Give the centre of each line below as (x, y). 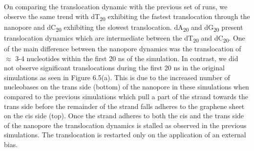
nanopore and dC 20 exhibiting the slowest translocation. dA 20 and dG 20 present (124, 27)
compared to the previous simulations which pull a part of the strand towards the (126, 96)
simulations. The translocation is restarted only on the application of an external (125, 135)
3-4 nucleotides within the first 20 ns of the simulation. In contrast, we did (127, 58)
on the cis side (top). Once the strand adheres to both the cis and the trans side (124, 116)
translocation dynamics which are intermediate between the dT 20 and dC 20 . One (125, 38)
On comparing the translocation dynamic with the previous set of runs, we (116, 6)
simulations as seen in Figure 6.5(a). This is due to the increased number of (117, 77)
